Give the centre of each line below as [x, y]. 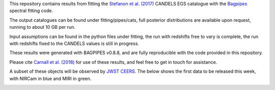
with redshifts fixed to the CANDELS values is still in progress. [74, 43]
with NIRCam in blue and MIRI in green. [50, 78]
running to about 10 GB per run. [43, 27]
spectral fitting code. [31, 11]
